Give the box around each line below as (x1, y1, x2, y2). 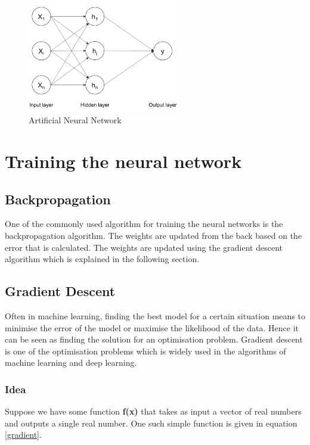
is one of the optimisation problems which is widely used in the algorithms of (5, 344, 286, 357)
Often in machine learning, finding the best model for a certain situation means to (5, 310, 305, 322)
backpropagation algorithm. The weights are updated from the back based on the (5, 229, 302, 242)
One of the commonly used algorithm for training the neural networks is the (5, 217, 283, 230)
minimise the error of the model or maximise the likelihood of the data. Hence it (5, 321, 299, 334)
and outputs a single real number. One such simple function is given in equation (5, 416, 297, 429)
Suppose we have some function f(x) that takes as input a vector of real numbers (5, 405, 302, 418)
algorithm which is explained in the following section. (5, 253, 200, 265)
